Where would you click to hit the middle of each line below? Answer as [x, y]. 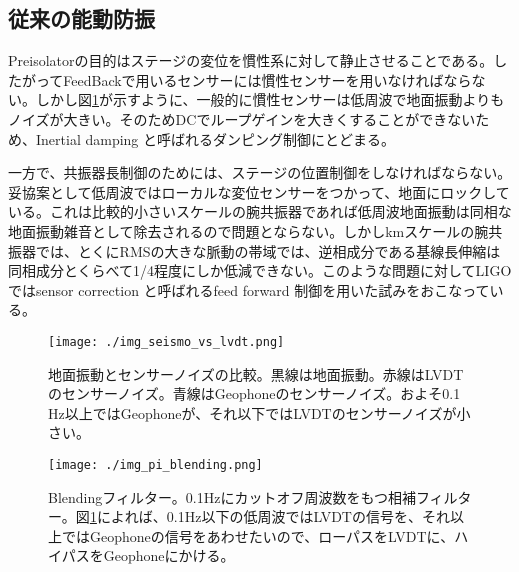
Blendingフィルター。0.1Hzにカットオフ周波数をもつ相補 [232, 496]
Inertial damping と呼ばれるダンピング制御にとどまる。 [215, 138]
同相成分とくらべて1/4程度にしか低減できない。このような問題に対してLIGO [260, 270]
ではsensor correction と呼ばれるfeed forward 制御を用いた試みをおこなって [249, 289]
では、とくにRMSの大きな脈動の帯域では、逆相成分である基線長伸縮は [268, 250]
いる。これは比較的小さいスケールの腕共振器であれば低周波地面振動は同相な [260, 211]
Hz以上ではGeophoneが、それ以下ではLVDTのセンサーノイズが [252, 412]
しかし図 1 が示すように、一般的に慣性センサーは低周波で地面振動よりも [270, 99]
